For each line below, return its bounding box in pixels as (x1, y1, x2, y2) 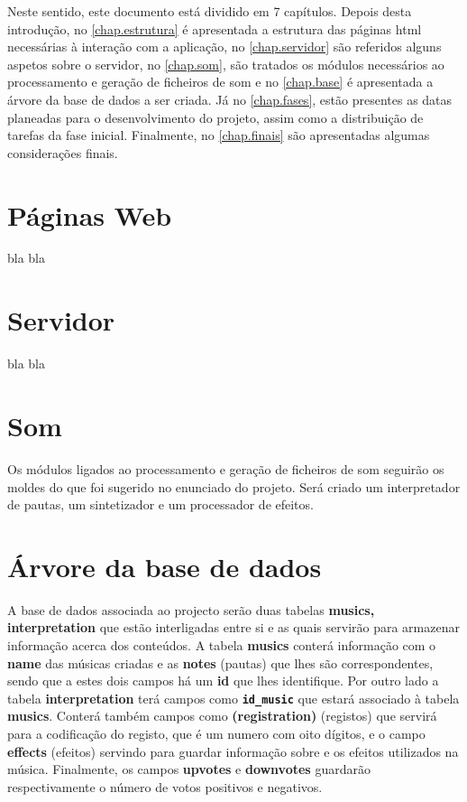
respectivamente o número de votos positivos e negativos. (7, 777, 323, 796)
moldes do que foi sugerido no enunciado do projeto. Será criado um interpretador (7, 477, 461, 496)
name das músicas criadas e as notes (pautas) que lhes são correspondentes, (7, 653, 434, 672)
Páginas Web (7, 196, 172, 233)
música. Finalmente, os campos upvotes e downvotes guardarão (7, 760, 371, 779)
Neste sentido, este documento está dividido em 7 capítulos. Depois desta (7, 2, 412, 20)
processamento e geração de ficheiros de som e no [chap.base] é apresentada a (7, 72, 434, 91)
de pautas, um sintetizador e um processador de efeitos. (7, 495, 314, 514)
